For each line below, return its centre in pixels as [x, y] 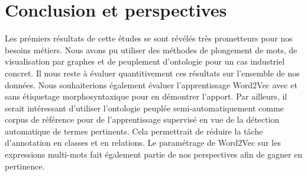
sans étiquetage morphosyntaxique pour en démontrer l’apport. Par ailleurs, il [146, 96]
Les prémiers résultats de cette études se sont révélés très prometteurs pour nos [149, 38]
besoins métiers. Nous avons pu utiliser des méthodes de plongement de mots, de [151, 49]
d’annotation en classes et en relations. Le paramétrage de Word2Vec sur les [143, 143]
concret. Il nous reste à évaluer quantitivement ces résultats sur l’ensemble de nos [152, 73]
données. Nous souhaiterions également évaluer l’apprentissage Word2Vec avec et [151, 84]
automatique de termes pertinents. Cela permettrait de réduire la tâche [134, 131]
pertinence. [25, 166]
